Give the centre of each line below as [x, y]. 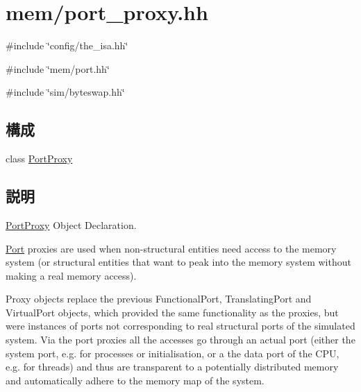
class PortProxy [39, 159]
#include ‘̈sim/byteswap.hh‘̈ [65, 92]
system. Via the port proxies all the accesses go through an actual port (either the [180, 340]
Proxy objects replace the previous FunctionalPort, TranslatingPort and [159, 299]
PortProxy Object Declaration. [71, 224]
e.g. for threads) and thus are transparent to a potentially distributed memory [172, 367]
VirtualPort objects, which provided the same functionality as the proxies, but [172, 312]
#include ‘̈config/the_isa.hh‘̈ [67, 45]
